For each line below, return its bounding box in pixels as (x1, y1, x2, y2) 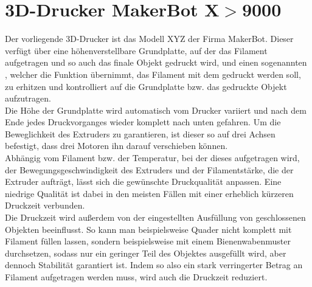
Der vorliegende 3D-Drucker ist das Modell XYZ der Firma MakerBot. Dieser (5, 32, 294, 45)
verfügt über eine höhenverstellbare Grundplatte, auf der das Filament (5, 44, 268, 57)
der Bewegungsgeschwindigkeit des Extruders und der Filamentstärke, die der (5, 163, 294, 176)
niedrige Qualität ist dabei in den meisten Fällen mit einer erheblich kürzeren (5, 187, 294, 199)
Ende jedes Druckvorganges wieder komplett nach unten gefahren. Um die (5, 116, 281, 128)
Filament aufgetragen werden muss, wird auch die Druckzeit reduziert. (5, 271, 268, 283)
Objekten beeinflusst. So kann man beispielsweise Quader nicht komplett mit (5, 223, 292, 235)
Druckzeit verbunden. (5, 199, 85, 212)
